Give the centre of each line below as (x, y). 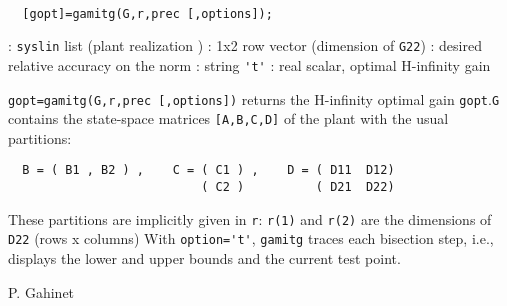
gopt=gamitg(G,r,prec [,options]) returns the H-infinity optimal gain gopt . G (254, 98)
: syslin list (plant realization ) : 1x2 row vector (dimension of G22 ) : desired (245, 45)
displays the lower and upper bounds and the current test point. (204, 258)
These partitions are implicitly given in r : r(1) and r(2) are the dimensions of (250, 218)
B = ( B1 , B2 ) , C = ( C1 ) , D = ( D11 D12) (208, 170)
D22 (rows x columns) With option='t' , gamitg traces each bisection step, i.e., (251, 238)
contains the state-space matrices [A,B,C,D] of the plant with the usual (228, 118)
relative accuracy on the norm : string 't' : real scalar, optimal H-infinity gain (249, 64)
